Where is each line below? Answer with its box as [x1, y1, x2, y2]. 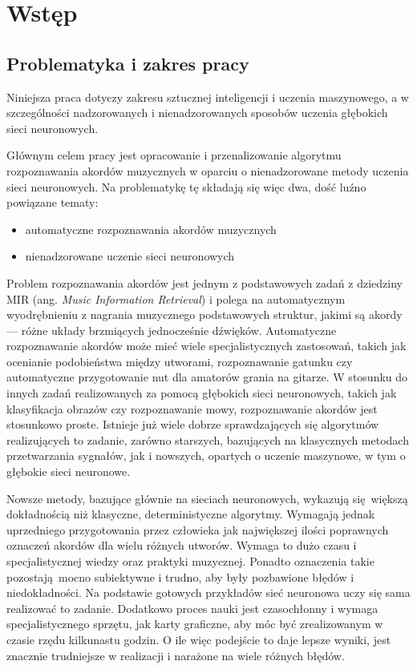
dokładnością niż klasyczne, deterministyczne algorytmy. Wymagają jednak [6, 506, 375, 522]
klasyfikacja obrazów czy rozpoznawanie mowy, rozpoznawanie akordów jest [6, 400, 378, 417]
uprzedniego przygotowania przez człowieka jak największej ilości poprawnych [6, 521, 389, 538]
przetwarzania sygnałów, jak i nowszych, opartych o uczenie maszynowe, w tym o [6, 447, 406, 464]
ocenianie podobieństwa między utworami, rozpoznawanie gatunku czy [6, 353, 353, 369]
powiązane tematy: [6, 194, 99, 211]
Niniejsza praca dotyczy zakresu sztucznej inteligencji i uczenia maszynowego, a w [6, 88, 409, 105]
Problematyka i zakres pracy [6, 50, 249, 75]
